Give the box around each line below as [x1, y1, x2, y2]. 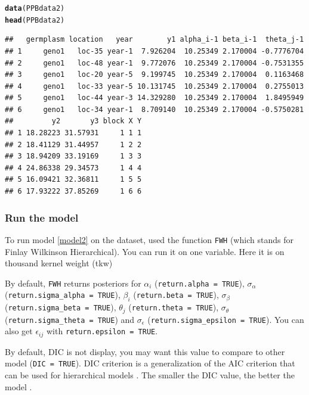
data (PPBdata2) [5, 4, 65, 13]
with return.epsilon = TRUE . [46, 325, 158, 337]
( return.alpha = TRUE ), [154, 276, 245, 289]
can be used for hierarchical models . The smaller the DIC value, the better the [5, 368, 295, 381]
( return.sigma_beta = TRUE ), [5, 301, 116, 313]
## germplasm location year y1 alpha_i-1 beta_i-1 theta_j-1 [5, 35, 304, 44]
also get [5, 325, 33, 337]
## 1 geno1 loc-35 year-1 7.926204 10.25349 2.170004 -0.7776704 [5, 46, 304, 55]
